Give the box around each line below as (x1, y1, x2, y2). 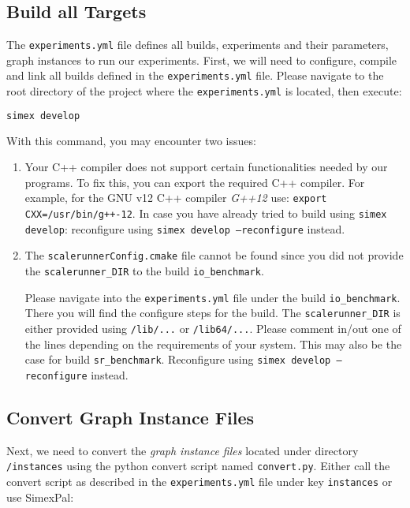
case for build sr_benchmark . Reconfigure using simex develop (24, 351, 331, 368)
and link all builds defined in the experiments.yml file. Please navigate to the (6, 67, 384, 84)
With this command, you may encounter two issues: (6, 132, 256, 148)
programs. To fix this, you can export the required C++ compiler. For (24, 174, 365, 190)
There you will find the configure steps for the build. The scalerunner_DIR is (24, 304, 401, 321)
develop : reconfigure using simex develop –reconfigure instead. (24, 220, 345, 237)
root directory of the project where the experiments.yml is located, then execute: (6, 83, 402, 99)
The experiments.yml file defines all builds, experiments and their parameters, (6, 36, 389, 53)
